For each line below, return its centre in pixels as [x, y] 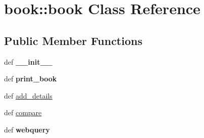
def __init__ [28, 61]
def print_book [31, 79]
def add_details [28, 95]
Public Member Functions [73, 40]
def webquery [27, 129]
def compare [23, 112]
